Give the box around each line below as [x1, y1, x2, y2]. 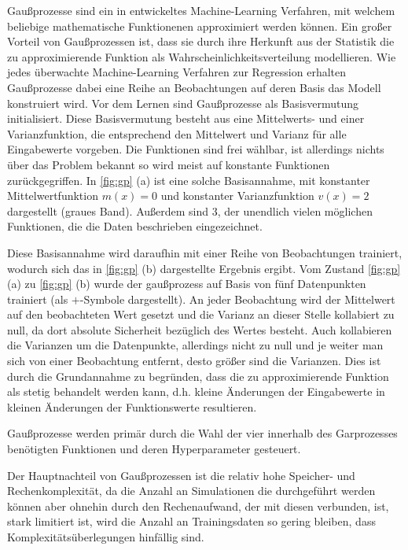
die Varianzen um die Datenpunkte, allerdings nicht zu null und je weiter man [7, 337, 384, 353]
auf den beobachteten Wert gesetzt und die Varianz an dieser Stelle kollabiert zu [7, 306, 395, 323]
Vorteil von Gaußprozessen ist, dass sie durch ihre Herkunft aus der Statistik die [7, 33, 395, 50]
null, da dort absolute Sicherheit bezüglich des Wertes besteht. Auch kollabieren [7, 321, 392, 338]
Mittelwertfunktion [7, 187, 98, 204]
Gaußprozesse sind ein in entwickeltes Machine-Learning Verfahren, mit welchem [7, 2, 395, 18]
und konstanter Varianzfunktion [160, 187, 314, 204]
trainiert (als [7, 290, 68, 307]
